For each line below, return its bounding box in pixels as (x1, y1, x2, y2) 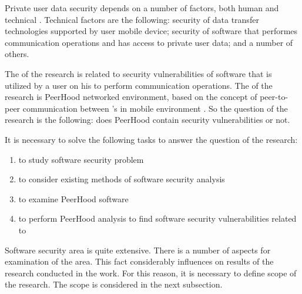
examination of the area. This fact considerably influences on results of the (5, 255, 274, 268)
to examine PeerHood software (18, 192, 129, 205)
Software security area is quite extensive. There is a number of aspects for (5, 243, 271, 256)
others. (5, 48, 29, 60)
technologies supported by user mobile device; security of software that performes (5, 25, 298, 37)
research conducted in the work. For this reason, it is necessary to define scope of (5, 266, 297, 279)
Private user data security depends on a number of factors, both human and (5, 2, 279, 14)
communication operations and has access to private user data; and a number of (5, 36, 293, 48)
